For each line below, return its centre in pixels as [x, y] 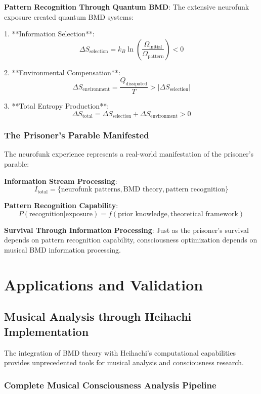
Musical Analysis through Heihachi [98, 316]
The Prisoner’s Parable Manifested [77, 135]
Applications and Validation [104, 284]
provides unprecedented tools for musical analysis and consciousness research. [124, 362]
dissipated [137, 84]
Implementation [47, 331]
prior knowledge [143, 214]
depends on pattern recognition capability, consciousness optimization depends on [131, 240]
